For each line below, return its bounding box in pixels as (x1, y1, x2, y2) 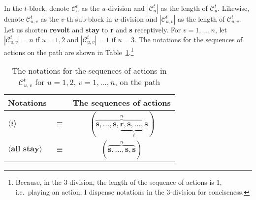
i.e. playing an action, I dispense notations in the (15, 186, 164, 197)
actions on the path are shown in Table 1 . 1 (4, 45, 134, 57)
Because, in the (15, 176, 62, 187)
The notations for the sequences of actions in (12, 64, 167, 76)
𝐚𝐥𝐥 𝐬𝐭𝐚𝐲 (11, 145, 39, 153)
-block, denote (27, 3, 69, 13)
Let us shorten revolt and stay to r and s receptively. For (4, 25, 181, 34)
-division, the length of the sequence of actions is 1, (67, 176, 222, 187)
